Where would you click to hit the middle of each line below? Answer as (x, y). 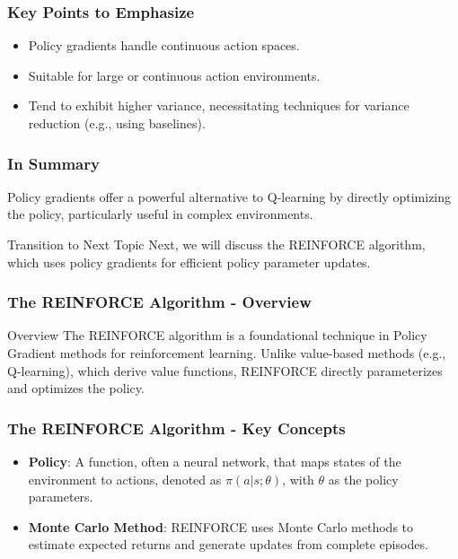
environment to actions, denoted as (125, 479)
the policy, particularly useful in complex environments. (160, 214)
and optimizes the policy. (76, 388)
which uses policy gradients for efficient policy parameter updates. (189, 262)
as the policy (363, 479)
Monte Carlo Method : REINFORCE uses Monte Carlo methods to (221, 526)
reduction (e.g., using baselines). (117, 123)
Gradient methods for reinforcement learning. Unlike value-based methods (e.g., (227, 353)
